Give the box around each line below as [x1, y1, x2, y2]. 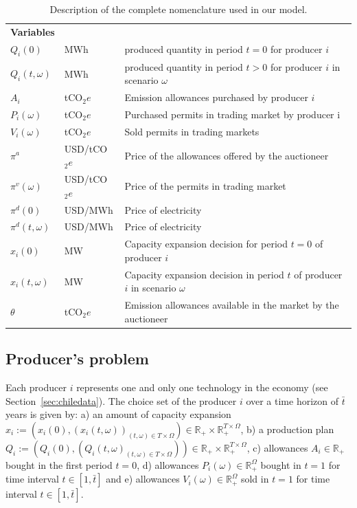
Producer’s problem [5, 348, 149, 369]
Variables [10, 24, 55, 38]
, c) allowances [246, 440, 308, 454]
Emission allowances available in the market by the [124, 298, 339, 312]
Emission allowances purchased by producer [124, 90, 308, 104]
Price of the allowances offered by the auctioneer [124, 148, 329, 162]
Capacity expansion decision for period [124, 236, 288, 251]
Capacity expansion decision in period [124, 267, 284, 281]
